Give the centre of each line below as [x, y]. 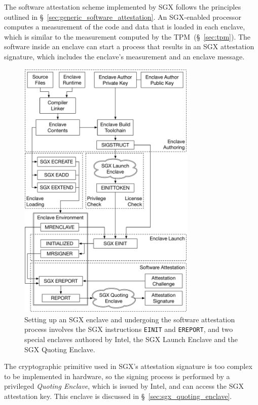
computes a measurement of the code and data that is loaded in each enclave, [125, 27]
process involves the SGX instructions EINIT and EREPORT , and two [129, 329]
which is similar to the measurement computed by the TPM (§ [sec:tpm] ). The [127, 36]
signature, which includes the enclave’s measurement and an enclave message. [124, 56]
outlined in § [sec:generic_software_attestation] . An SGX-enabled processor [123, 16]
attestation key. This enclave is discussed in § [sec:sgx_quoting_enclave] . [118, 396]
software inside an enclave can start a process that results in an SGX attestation [129, 46]
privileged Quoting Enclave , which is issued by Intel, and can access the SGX [124, 386]
